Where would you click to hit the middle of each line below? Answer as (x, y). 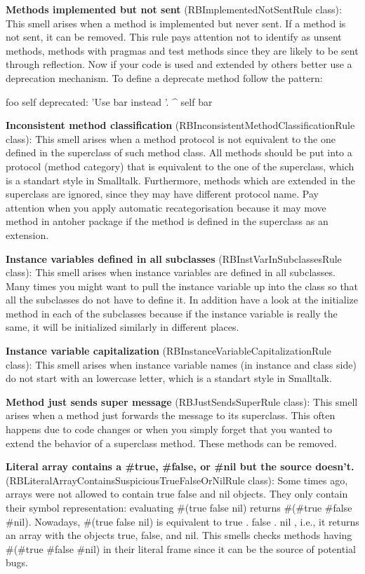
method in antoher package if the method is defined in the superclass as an (167, 221)
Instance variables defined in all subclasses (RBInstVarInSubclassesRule (174, 258)
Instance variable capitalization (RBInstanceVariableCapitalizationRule (168, 351)
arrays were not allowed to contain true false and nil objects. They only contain (177, 494)
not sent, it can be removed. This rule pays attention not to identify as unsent (174, 37)
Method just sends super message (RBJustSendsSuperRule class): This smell (182, 401)
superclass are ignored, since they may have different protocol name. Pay (162, 194)
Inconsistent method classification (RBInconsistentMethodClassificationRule (180, 125)
